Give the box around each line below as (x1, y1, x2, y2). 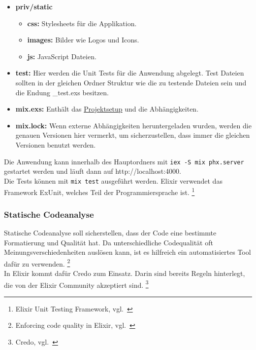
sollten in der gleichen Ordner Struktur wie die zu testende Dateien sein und (15, 77, 247, 87)
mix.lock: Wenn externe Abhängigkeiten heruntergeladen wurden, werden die (15, 120, 252, 130)
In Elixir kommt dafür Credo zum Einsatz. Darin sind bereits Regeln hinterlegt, (4, 268, 245, 278)
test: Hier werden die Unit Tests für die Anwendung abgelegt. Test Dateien (15, 68, 244, 78)
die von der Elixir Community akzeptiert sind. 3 (4, 278, 149, 290)
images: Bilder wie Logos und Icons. (27, 35, 139, 45)
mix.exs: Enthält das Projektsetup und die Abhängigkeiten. (15, 104, 199, 114)
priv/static (15, 1, 53, 11)
